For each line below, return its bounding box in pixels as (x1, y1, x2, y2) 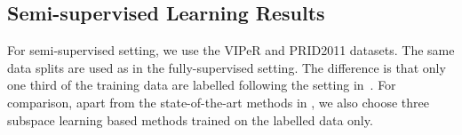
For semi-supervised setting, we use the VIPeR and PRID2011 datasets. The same (7, 41, 455, 60)
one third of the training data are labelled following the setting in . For (7, 75, 396, 94)
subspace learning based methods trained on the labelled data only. (7, 110, 373, 129)
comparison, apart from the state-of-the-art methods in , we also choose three (7, 92, 429, 111)
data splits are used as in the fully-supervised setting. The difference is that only (7, 58, 446, 76)
